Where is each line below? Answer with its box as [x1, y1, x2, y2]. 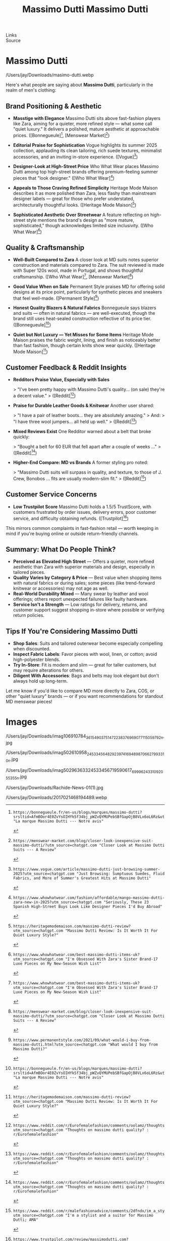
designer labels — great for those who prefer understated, [13, 195, 135, 201]
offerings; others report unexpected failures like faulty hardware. [13, 596, 148, 602]
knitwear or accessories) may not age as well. [13, 586, 109, 592]
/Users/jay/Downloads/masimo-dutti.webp [6, 72, 94, 78]
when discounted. [13, 646, 51, 652]
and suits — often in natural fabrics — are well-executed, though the [13, 310, 155, 316]
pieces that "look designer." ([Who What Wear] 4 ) [13, 174, 115, 181]
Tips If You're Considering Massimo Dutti [6, 627, 138, 636]
